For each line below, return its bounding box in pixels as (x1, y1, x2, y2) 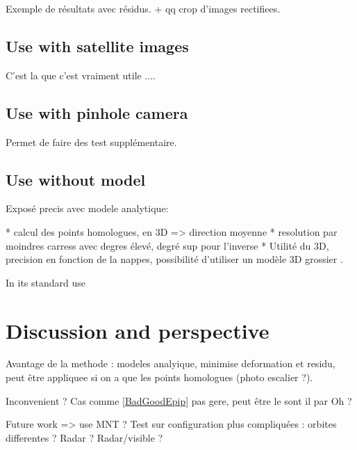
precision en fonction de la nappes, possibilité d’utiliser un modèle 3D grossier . (6, 252, 343, 266)
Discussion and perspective (6, 316, 269, 344)
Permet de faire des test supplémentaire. (6, 134, 177, 149)
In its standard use (6, 275, 85, 289)
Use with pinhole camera (6, 102, 188, 123)
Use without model (6, 168, 146, 190)
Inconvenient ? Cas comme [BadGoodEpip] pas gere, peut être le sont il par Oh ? (6, 393, 352, 408)
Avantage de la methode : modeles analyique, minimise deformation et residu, (6, 356, 335, 371)
